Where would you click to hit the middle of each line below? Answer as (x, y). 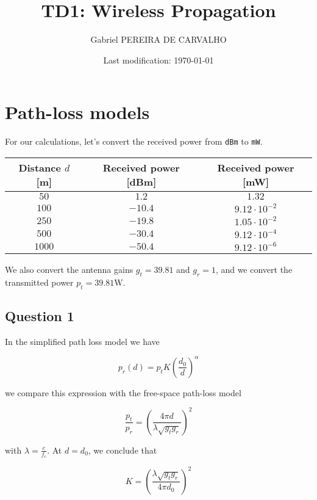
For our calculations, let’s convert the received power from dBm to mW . (134, 141)
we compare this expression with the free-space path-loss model (123, 392)
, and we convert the (254, 269)
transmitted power (39, 282)
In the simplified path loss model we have (82, 341)
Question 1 (40, 315)
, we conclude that (123, 450)
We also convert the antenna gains (69, 269)
